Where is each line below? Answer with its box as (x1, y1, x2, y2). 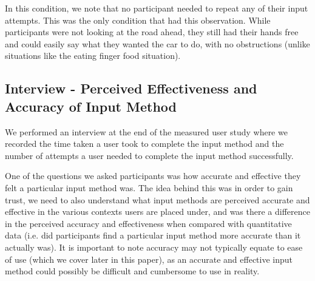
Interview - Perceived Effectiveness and (5, 79, 257, 98)
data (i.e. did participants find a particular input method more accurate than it (5, 229, 301, 242)
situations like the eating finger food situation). (5, 49, 181, 62)
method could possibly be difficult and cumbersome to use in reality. (5, 265, 260, 277)
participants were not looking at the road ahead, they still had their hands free (5, 25, 299, 38)
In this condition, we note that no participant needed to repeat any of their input (5, 2, 308, 14)
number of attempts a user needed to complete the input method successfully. (5, 149, 294, 161)
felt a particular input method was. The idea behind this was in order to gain (5, 181, 293, 194)
